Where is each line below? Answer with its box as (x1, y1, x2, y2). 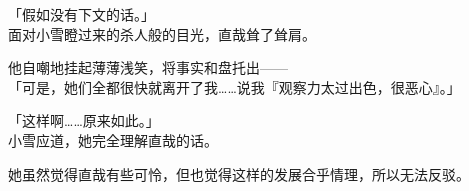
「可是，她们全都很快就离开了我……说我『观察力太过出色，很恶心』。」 (8, 76, 461, 97)
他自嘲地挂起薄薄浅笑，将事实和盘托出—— (8, 57, 288, 78)
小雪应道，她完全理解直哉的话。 (8, 129, 218, 150)
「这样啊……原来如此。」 (8, 110, 160, 131)
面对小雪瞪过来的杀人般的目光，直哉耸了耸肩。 (8, 23, 316, 44)
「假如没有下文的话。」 (8, 4, 155, 24)
